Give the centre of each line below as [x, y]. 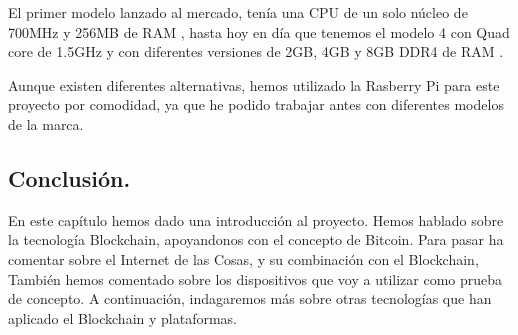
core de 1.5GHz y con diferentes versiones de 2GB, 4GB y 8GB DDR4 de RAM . [256, 51]
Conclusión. [69, 177]
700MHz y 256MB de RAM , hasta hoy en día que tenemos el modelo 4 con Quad [259, 31]
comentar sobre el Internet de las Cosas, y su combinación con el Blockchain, [243, 258]
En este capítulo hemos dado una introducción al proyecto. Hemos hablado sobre [256, 219]
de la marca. [46, 123]
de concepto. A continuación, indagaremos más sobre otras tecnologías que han [250, 298]
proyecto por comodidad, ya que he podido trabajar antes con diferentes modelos [256, 104]
